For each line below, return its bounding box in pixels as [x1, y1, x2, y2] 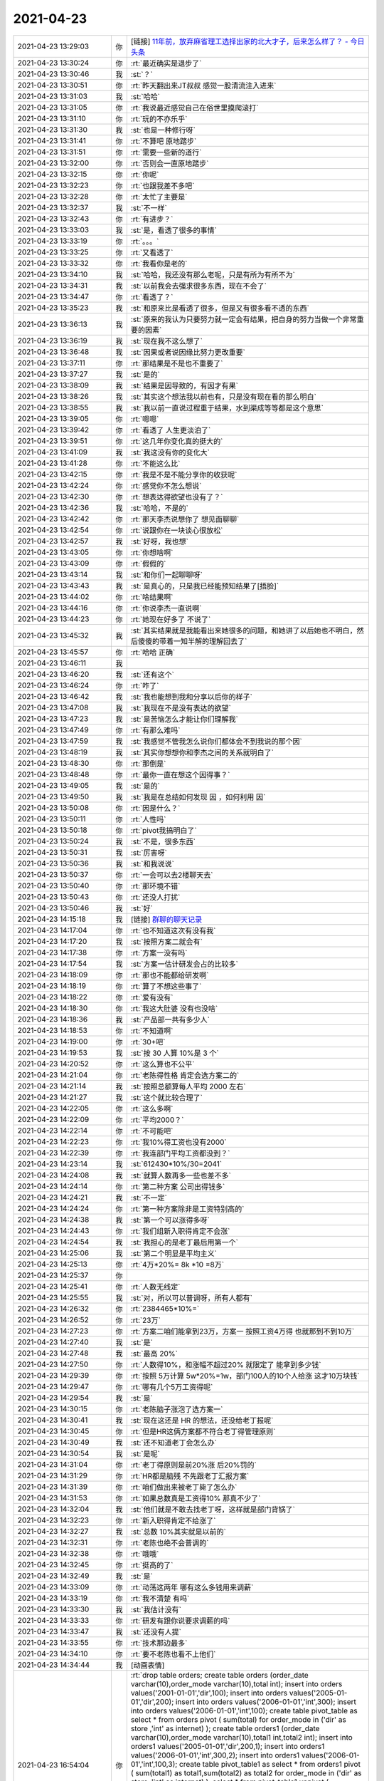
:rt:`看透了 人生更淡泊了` [130, 425, 211, 435]
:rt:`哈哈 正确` [130, 647, 176, 657]
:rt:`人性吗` [130, 814, 166, 824]
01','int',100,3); [130, 1759, 178, 1769]
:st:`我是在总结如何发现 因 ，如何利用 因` [130, 791, 266, 801]
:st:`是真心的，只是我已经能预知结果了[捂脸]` [130, 581, 279, 591]
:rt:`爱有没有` [130, 992, 174, 1002]
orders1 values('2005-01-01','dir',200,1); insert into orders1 [130, 1741, 325, 1751]
